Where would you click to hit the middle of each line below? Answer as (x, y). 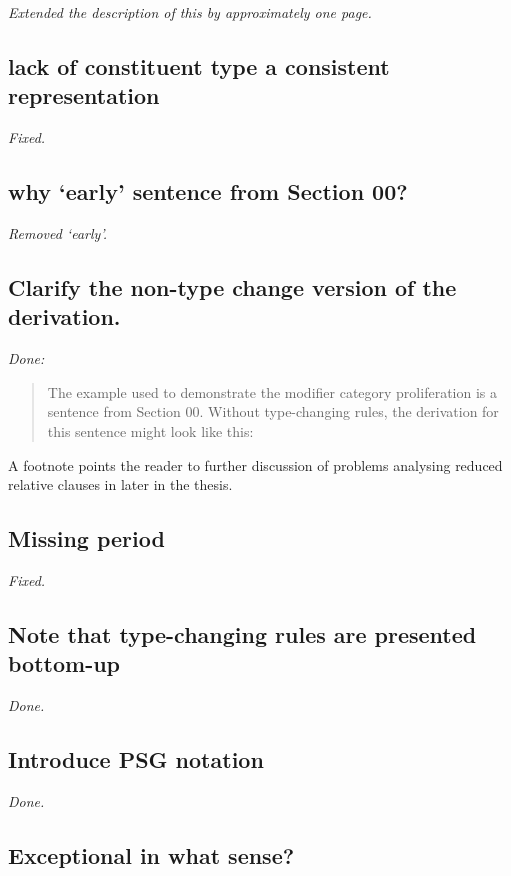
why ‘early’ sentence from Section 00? (208, 191)
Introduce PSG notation (136, 759)
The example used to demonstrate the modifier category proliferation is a (272, 391)
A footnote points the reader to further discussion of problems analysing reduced (255, 464)
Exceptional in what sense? (151, 854)
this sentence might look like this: (150, 430)
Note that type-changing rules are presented (242, 633)
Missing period (86, 538)
